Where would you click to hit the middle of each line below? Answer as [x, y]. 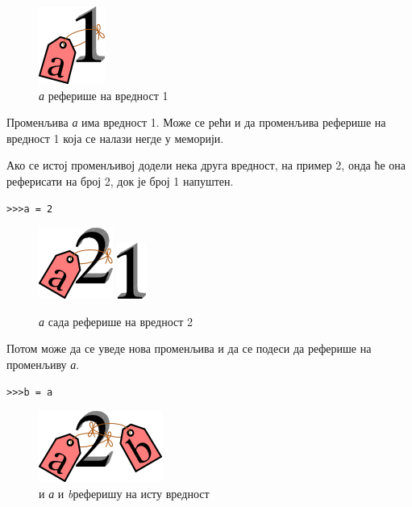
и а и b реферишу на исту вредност [124, 493]
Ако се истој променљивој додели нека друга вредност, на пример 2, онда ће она [206, 165]
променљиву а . [43, 364]
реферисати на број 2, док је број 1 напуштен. [120, 180]
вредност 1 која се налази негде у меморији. [115, 138]
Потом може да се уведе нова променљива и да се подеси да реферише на [189, 348]
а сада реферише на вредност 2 [116, 321]
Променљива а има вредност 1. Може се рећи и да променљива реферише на [196, 122]
